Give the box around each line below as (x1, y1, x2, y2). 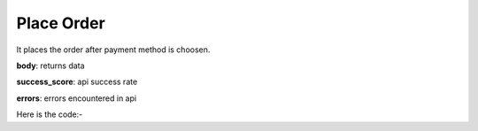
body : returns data (16, 60, 85, 71)
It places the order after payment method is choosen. (16, 44, 211, 55)
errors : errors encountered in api (16, 93, 137, 104)
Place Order (16, 13, 105, 33)
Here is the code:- (16, 109, 83, 119)
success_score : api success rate (16, 76, 138, 88)
